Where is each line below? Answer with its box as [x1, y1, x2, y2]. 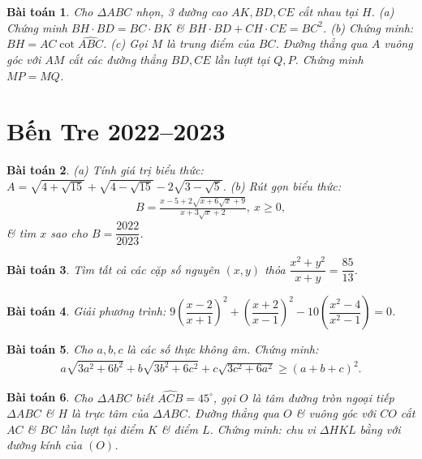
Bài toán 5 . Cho [6, 341, 93, 358]
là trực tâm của [71, 405, 149, 422]
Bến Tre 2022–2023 [6, 114, 226, 148]
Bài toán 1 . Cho [6, 3, 93, 19]
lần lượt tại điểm [60, 420, 144, 437]
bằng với [360, 420, 401, 437]
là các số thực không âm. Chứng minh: [127, 341, 319, 358]
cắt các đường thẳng [68, 51, 167, 67]
